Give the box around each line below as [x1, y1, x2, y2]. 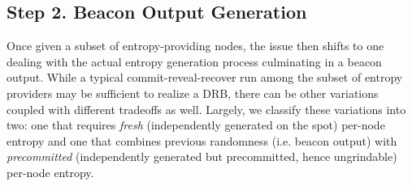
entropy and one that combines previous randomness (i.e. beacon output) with [7, 132, 397, 149]
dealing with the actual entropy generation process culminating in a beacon [7, 53, 382, 70]
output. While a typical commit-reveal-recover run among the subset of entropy [7, 69, 403, 86]
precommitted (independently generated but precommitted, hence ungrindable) [7, 148, 397, 165]
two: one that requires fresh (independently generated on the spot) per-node [7, 116, 385, 133]
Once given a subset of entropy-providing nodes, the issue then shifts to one [7, 37, 384, 54]
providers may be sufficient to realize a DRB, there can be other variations [7, 84, 379, 101]
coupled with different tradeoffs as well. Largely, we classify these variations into [7, 100, 406, 117]
